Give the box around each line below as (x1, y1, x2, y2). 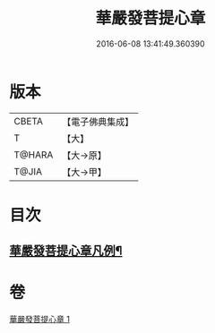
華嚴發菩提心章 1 (9, 314, 70, 325)
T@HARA (13, 149, 54, 161)
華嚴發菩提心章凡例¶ (9, 243, 123, 259)
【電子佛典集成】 (62, 115, 134, 128)
